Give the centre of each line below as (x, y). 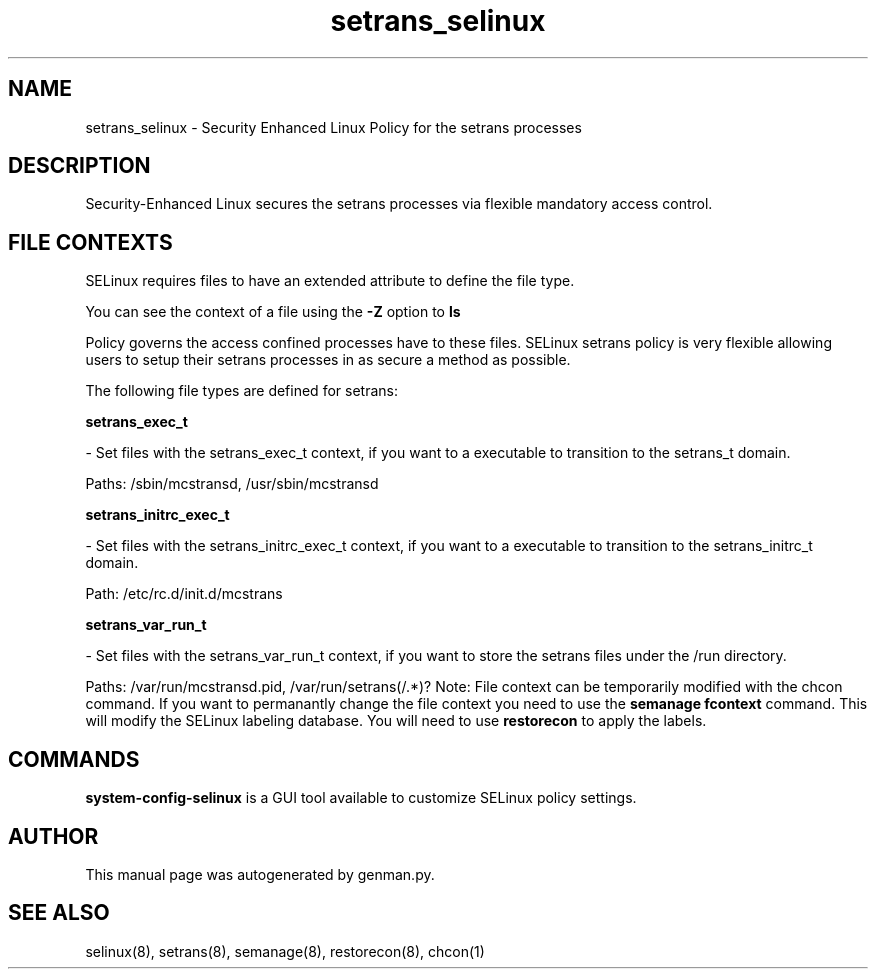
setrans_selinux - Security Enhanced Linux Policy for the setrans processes (333, 127)
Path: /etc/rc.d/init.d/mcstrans (184, 594)
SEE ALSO (59, 913)
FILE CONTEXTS (90, 242)
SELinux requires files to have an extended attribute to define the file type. (330, 281)
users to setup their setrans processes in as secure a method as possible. (328, 360)
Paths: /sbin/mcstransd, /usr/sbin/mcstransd (232, 484)
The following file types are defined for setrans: (241, 391)
